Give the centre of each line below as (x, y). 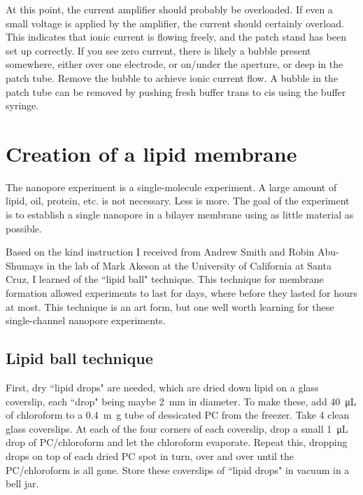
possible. (24, 228)
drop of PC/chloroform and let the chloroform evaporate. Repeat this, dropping (177, 442)
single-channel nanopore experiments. (86, 320)
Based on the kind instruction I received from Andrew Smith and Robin (160, 252)
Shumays (25, 265)
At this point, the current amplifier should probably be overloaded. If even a (169, 9)
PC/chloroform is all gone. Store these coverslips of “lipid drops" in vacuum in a (178, 469)
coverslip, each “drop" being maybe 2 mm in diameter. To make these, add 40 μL (181, 401)
